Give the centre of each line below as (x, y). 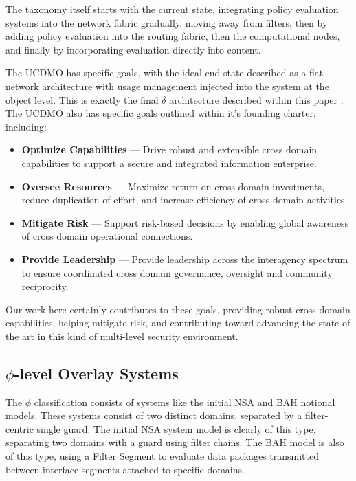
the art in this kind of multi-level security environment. (122, 336)
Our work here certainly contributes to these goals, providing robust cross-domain (178, 309)
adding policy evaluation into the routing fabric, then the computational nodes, (173, 36)
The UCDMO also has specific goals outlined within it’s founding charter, (161, 113)
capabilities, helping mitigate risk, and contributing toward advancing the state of (178, 323)
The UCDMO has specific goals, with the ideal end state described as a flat (165, 72)
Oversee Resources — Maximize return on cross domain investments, (173, 186)
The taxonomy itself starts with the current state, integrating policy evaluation (172, 9)
